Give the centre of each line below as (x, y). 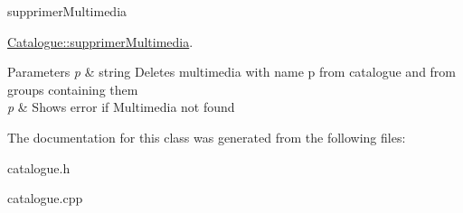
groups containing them (73, 89)
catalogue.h (39, 167)
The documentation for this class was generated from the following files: (207, 137)
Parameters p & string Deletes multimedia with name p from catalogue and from (232, 72)
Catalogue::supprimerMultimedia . (100, 41)
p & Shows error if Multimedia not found (121, 107)
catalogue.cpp (45, 198)
